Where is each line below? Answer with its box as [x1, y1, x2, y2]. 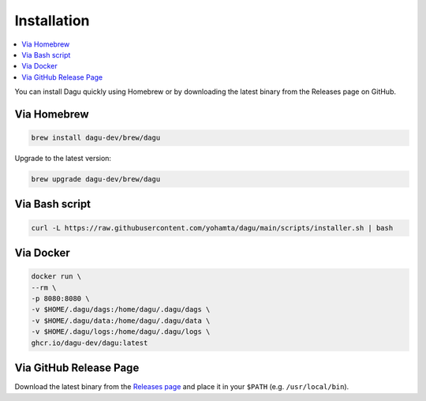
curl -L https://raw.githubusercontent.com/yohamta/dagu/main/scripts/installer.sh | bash [31, 223, 394, 232]
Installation [14, 12, 90, 29]
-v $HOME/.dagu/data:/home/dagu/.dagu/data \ [31, 316, 211, 325]
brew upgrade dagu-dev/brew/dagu [31, 174, 161, 184]
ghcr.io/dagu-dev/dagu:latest [31, 338, 148, 347]
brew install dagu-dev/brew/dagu [31, 133, 161, 142]
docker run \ [31, 272, 82, 281]
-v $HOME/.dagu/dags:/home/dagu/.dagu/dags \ [31, 305, 211, 314]
